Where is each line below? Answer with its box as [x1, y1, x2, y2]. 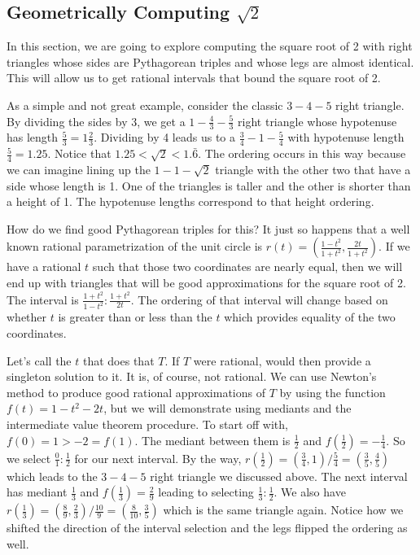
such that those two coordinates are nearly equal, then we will [92, 258, 403, 275]
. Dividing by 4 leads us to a [94, 129, 236, 146]
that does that [82, 352, 155, 369]
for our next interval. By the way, [74, 449, 242, 466]
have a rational [7, 258, 81, 275]
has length [7, 129, 59, 146]
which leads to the [7, 467, 98, 484]
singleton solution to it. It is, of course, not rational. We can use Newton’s [7, 368, 377, 385]
